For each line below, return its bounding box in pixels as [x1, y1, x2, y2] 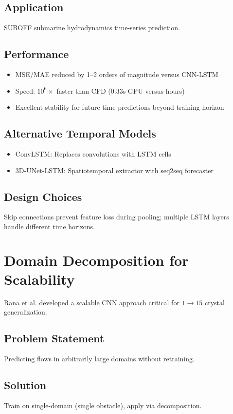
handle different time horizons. [4, 221, 95, 231]
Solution [4, 377, 47, 393]
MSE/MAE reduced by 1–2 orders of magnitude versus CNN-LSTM [15, 69, 218, 79]
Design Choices [4, 189, 82, 204]
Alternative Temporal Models [4, 126, 156, 141]
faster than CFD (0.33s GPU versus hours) [56, 85, 185, 96]
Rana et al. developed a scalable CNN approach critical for [4, 297, 179, 307]
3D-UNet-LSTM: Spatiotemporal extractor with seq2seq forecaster [15, 165, 214, 175]
